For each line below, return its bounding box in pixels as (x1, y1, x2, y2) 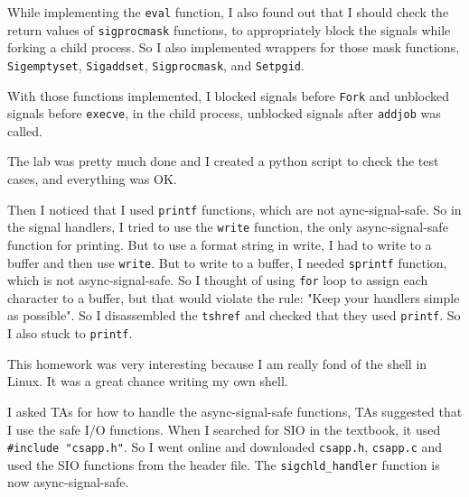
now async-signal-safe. (7, 473, 129, 492)
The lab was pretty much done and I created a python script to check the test (7, 152, 439, 170)
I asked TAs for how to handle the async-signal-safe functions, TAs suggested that (7, 401, 463, 420)
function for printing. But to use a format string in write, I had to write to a (7, 235, 432, 253)
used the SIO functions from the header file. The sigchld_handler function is (7, 455, 440, 474)
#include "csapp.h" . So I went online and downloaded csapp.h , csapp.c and (7, 437, 443, 456)
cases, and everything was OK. (7, 170, 177, 189)
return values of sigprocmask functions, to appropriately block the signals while (7, 20, 451, 39)
